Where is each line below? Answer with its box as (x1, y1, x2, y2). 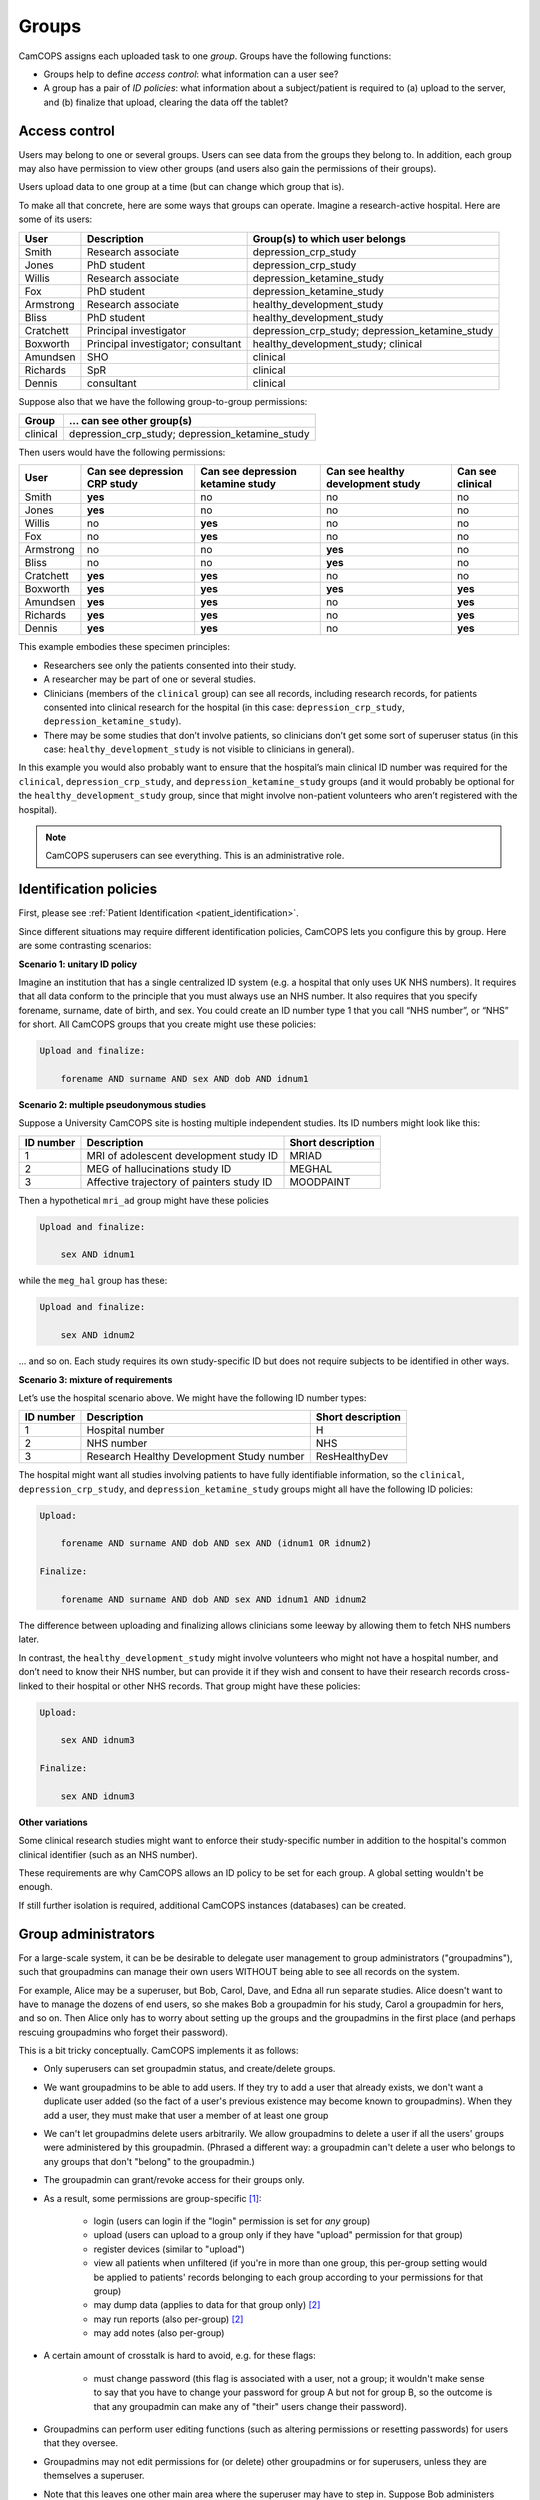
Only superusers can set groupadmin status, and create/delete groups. (43, 2063, 336, 2075)
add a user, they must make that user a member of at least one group (43, 2109, 329, 2121)
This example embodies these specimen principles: (18, 641, 230, 653)
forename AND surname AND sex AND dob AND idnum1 (60, 1073, 309, 1084)
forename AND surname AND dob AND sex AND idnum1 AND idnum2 (60, 1594, 367, 1605)
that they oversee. (43, 2437, 119, 2449)
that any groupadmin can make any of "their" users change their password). (93, 2400, 407, 2412)
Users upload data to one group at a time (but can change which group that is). (18, 181, 345, 193)
